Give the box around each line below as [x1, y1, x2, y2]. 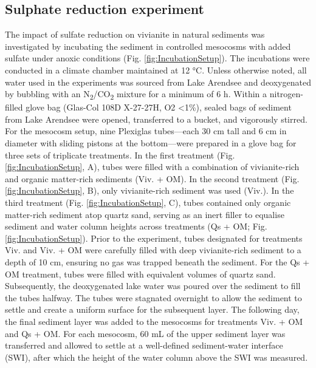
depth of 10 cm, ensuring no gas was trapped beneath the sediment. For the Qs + [5, 256, 310, 268]
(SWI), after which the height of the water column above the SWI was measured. [5, 350, 308, 363]
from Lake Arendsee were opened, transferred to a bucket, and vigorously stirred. [5, 112, 307, 125]
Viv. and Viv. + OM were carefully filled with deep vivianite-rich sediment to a [5, 244, 301, 256]
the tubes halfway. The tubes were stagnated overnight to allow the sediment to [5, 291, 302, 304]
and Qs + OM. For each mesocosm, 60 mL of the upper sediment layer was [5, 327, 286, 339]
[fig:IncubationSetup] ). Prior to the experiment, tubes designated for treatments [5, 231, 303, 244]
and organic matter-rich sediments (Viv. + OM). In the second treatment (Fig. [5, 172, 300, 185]
